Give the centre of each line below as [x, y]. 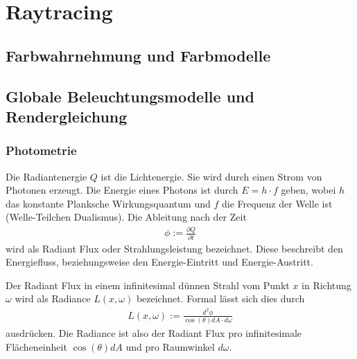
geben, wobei [308, 190]
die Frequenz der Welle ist [277, 203]
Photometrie [41, 150]
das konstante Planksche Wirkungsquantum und [108, 203]
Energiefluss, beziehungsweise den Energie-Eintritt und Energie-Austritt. [159, 262]
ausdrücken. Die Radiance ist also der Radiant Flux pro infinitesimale [154, 333]
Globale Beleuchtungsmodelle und [130, 96]
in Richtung [326, 285]
